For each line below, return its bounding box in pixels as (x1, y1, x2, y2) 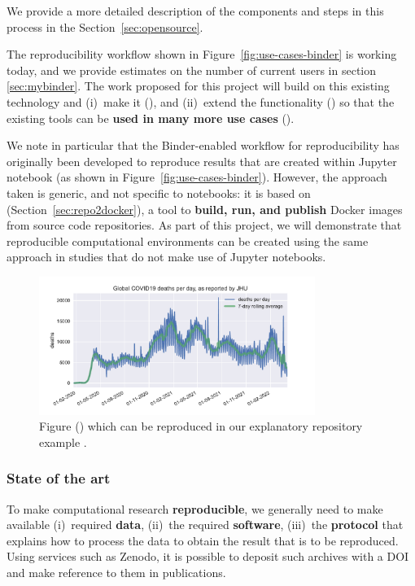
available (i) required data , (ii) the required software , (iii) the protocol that (7, 516, 404, 533)
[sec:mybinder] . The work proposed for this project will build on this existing (7, 77, 390, 94)
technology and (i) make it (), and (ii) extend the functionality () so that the (7, 93, 395, 110)
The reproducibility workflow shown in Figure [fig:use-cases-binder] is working (7, 46, 397, 63)
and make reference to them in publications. (7, 563, 226, 580)
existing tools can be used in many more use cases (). (7, 109, 295, 126)
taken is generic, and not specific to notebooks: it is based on (7, 184, 311, 201)
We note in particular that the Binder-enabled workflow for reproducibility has (7, 137, 400, 154)
